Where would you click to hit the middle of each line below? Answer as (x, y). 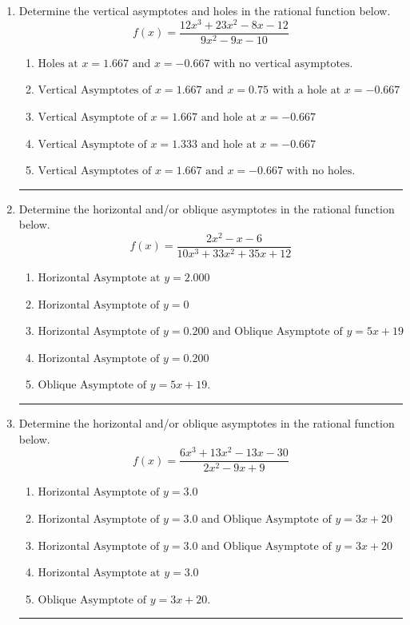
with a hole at (307, 91)
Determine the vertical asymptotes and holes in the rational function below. (205, 10)
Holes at (58, 64)
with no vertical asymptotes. (283, 64)
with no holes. (321, 171)
